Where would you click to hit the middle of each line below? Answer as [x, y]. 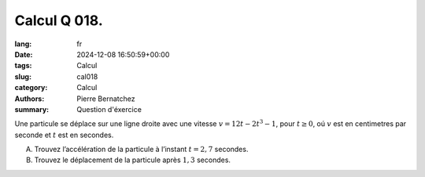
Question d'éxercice [109, 109]
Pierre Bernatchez [106, 99]
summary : [32, 109]
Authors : [30, 99]
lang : [23, 44]
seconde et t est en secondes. [64, 135]
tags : [23, 66]
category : [31, 88]
